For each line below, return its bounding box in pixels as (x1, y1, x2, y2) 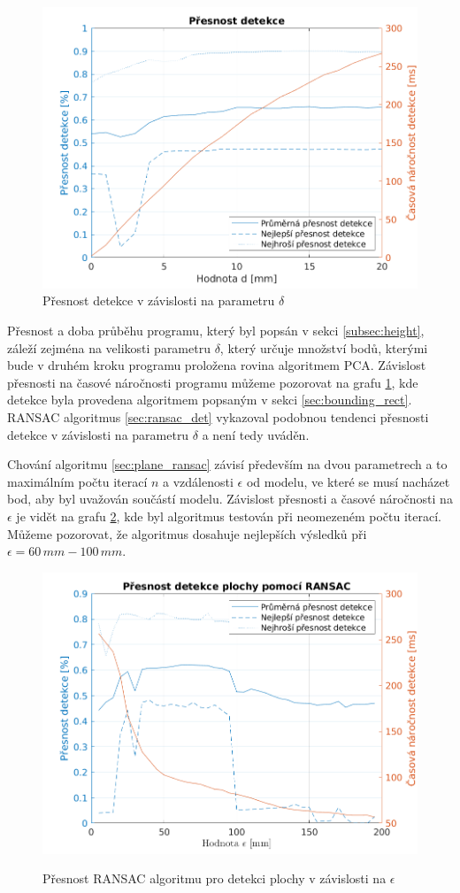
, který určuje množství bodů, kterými (219, 338, 428, 357)
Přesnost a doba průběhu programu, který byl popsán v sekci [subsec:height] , (7, 321, 425, 340)
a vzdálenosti (163, 472, 234, 490)
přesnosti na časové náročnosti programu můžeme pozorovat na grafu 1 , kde (7, 373, 418, 391)
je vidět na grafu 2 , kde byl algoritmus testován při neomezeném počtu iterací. (16, 507, 441, 525)
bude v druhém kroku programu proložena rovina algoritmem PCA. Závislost (7, 356, 426, 374)
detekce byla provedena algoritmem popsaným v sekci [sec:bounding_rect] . (7, 390, 412, 409)
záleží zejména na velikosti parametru (7, 338, 211, 357)
